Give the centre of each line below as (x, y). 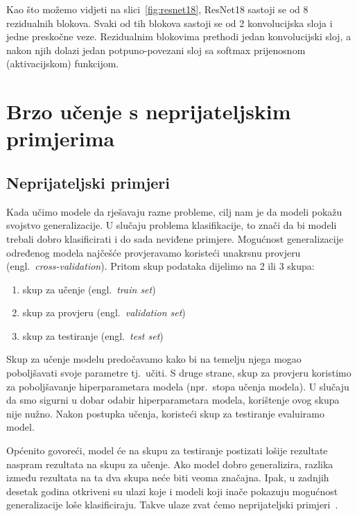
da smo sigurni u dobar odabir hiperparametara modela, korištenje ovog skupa (173, 400)
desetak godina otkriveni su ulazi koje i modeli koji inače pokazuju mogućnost (172, 491)
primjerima (61, 138)
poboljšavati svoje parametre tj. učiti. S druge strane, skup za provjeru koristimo (179, 373)
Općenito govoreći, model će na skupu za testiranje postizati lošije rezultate (167, 450)
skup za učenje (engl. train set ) (89, 289)
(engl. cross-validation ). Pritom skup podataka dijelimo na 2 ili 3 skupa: (160, 266)
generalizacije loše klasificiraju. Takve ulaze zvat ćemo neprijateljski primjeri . (172, 505)
